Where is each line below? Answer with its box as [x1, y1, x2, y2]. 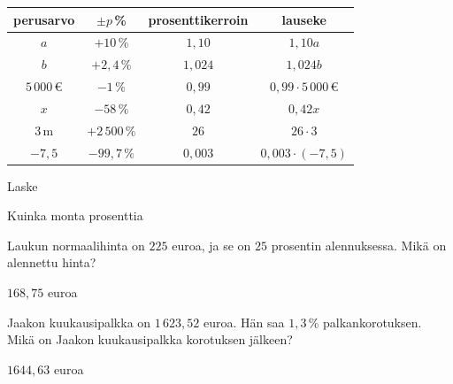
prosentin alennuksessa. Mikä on [271, 235, 447, 254]
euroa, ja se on [172, 235, 251, 254]
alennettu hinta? [7, 253, 96, 272]
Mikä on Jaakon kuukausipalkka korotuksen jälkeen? [7, 330, 293, 349]
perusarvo [13, 10, 75, 28]
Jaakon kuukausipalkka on [7, 312, 151, 331]
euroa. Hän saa [203, 312, 285, 331]
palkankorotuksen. [323, 312, 422, 331]
